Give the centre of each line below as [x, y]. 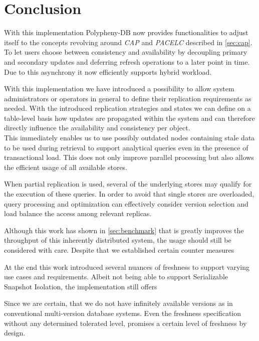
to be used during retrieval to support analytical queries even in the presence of [126, 147]
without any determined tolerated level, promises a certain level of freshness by [125, 323]
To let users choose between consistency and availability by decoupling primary [126, 52]
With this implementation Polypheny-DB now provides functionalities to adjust [126, 32]
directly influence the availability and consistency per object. [97, 128]
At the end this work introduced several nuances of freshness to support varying [127, 267]
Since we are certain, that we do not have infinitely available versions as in [118, 303]
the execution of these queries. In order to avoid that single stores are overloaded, [129, 194]
